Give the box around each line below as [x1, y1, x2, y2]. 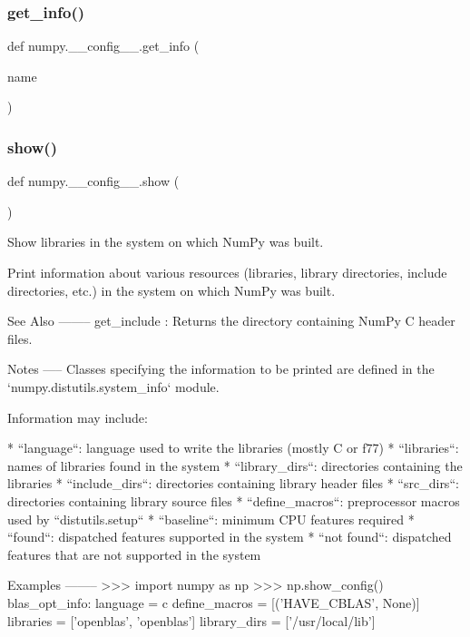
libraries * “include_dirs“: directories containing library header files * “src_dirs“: [7, 474, 459, 493]
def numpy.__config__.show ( [7, 171, 180, 191]
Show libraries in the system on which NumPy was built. [7, 232, 324, 251]
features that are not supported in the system [7, 544, 261, 563]
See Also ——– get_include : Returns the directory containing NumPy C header [7, 311, 455, 330]
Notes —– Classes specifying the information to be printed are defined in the [7, 359, 435, 378]
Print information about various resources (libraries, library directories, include [7, 263, 447, 281]
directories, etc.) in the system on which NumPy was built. [7, 280, 336, 299]
